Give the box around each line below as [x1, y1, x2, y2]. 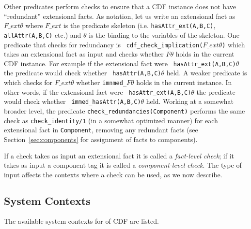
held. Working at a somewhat [146, 96, 234, 106]
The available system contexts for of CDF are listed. [4, 215, 159, 226]
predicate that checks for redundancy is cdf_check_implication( [4, 39, 203, 49]
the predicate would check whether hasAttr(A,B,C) [4, 68, 161, 78]
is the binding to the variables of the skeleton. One [89, 29, 239, 40]
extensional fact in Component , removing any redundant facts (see [4, 125, 198, 135]
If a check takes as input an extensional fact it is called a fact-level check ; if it [4, 150, 234, 160]
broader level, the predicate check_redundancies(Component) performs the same [4, 106, 245, 116]
